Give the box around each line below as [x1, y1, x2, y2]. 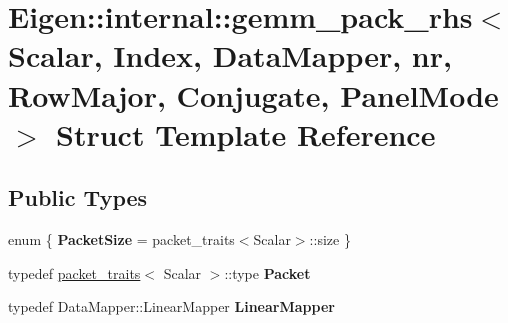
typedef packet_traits [8, 262, 141, 283]
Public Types [8, 182, 148, 213]
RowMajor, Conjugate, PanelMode [8, 74, 499, 115]
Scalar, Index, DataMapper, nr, [8, 35, 452, 76]
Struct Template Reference [56, 113, 436, 154]
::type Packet [224, 262, 311, 283]
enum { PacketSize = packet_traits [8, 229, 235, 250]
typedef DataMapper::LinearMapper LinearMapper [8, 296, 335, 317]
